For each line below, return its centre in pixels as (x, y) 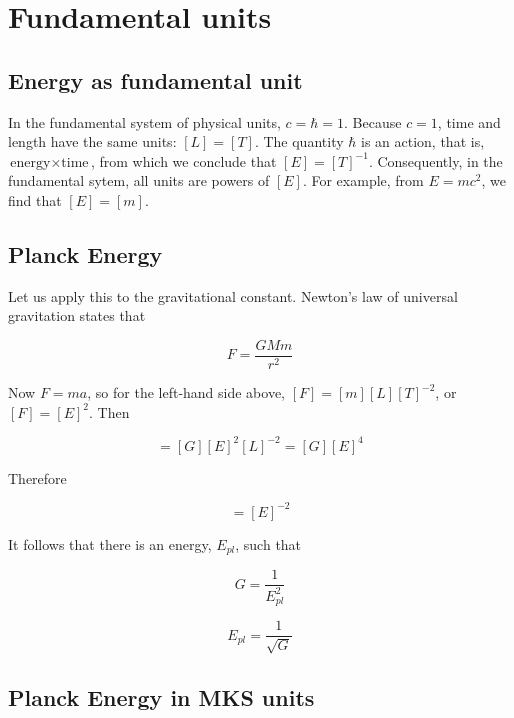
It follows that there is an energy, (110, 543)
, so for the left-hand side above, (186, 392)
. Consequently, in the (435, 160)
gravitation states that (77, 315)
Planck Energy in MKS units (161, 696)
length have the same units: (92, 141)
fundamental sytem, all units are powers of (139, 180)
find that (35, 199)
